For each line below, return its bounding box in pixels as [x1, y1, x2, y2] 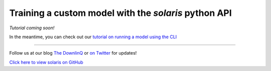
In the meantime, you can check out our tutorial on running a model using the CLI [9, 34, 177, 40]
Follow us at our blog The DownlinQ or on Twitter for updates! [9, 50, 137, 56]
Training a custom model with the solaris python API [9, 7, 232, 18]
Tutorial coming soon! [9, 25, 55, 31]
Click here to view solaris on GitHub [9, 59, 83, 65]
